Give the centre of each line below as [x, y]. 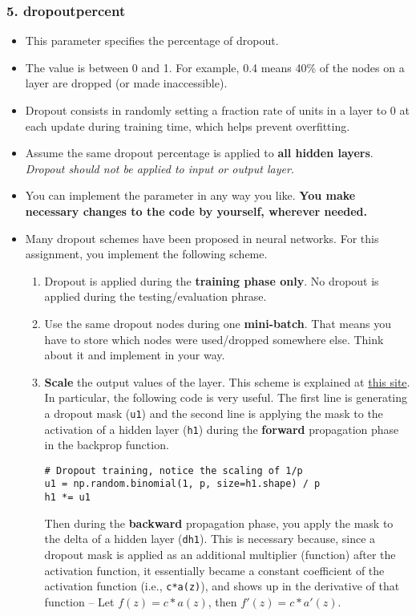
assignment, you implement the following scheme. [146, 254]
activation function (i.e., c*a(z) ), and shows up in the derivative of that [222, 586]
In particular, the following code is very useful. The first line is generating [226, 397]
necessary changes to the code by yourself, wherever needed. [196, 211]
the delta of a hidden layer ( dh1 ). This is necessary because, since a [210, 539]
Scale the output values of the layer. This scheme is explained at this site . [227, 381]
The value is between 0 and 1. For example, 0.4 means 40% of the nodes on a [215, 67]
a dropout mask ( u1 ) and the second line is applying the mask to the [214, 413]
